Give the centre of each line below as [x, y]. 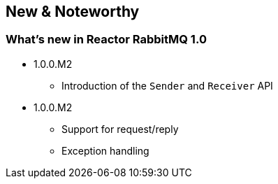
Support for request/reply [120, 129]
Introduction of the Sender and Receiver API [167, 85]
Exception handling [105, 150]
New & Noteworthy [73, 12]
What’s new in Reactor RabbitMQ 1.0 [106, 40]
